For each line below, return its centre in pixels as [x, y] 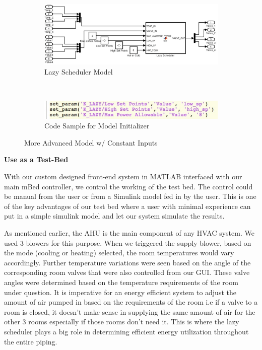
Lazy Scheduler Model [79, 71]
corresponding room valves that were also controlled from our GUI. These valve [127, 272]
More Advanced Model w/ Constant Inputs [91, 142]
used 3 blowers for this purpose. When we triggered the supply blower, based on [128, 242]
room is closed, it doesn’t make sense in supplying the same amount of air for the [130, 311]
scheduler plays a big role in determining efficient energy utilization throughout [126, 331]
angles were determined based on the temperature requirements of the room [121, 282]
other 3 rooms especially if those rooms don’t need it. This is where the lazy [122, 322]
